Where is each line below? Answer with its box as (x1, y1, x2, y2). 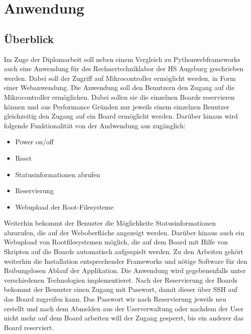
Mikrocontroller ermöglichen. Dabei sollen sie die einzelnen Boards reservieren (4, 91, 235, 102)
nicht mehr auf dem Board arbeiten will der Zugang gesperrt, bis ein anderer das (4, 313, 244, 323)
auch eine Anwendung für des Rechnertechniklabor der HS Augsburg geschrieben (4, 63, 244, 74)
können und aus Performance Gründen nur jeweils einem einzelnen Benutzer (4, 101, 230, 111)
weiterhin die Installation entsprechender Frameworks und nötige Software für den (4, 256, 248, 266)
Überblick (4, 31, 54, 46)
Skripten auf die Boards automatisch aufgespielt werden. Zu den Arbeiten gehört (4, 246, 244, 257)
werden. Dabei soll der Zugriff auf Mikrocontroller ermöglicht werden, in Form (4, 73, 236, 83)
